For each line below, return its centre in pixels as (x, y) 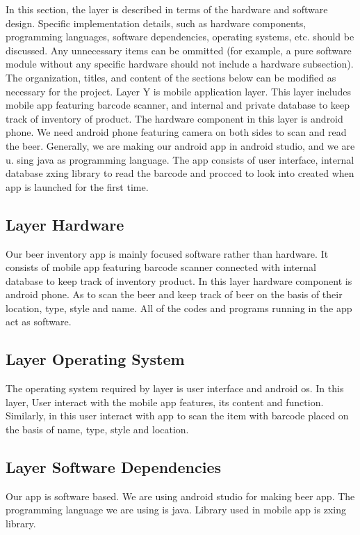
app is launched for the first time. (77, 186)
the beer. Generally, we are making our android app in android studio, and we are (180, 145)
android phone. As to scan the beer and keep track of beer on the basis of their (174, 294)
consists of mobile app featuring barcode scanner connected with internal (161, 267)
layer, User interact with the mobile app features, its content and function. (165, 402)
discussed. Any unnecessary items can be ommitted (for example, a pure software (179, 50)
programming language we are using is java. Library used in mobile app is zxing (176, 510)
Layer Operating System (95, 359)
